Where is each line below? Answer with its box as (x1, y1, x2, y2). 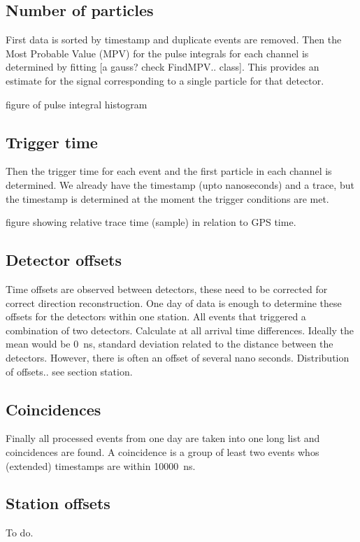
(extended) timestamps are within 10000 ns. (6, 458, 196, 473)
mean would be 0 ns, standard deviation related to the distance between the (6, 336, 333, 351)
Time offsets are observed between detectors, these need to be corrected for (6, 281, 328, 296)
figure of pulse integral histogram (6, 97, 147, 111)
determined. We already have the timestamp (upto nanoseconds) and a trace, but (6, 177, 354, 192)
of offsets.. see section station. (6, 364, 133, 378)
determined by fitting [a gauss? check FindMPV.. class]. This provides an (6, 59, 319, 74)
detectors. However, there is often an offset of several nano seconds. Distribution (6, 350, 350, 364)
